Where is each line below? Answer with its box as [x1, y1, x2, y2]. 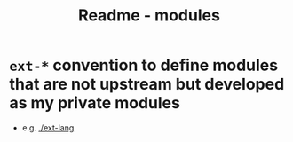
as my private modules [9, 93, 180, 114]
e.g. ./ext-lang [21, 122, 75, 133]
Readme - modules [78, 5, 220, 26]
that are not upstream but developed [9, 75, 285, 94]
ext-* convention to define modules [9, 55, 278, 75]
